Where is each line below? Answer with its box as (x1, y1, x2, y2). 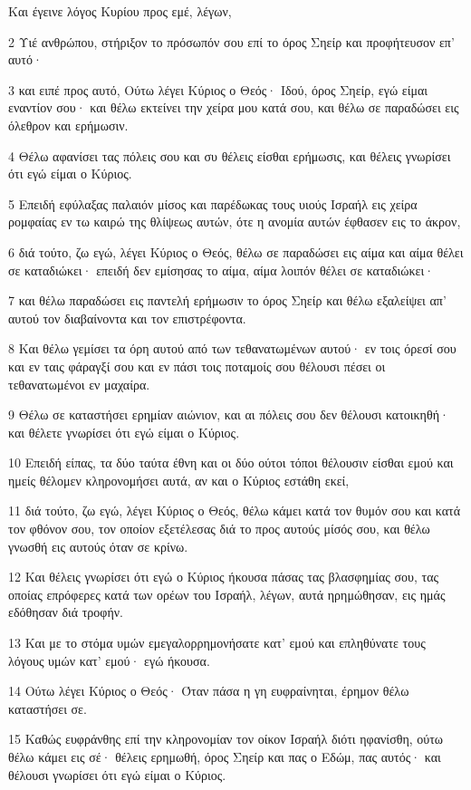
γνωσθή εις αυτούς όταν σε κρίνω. (8, 536, 188, 555)
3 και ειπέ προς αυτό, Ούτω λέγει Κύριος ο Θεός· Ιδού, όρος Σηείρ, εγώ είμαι (8, 80, 428, 99)
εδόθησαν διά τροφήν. (8, 602, 123, 621)
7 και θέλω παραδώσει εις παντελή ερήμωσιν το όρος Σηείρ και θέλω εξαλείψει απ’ (8, 291, 447, 310)
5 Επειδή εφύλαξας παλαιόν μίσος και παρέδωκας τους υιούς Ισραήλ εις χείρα (8, 194, 418, 213)
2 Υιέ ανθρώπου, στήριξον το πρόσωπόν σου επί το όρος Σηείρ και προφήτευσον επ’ (8, 32, 455, 51)
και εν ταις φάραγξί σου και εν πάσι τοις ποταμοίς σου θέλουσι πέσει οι (8, 356, 386, 375)
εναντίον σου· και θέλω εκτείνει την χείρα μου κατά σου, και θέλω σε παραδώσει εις (8, 98, 459, 117)
